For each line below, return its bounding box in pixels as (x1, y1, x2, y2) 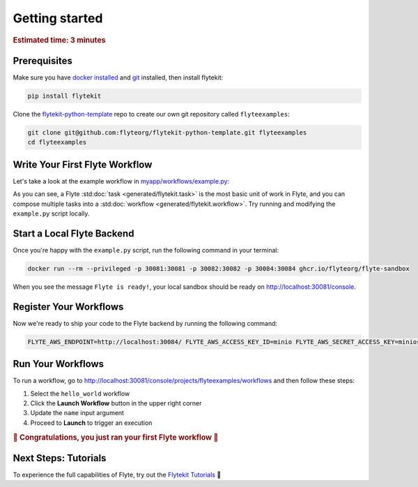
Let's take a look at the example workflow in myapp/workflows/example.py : (13, 177, 230, 185)
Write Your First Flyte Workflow (13, 158, 153, 170)
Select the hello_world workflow (30, 389, 130, 398)
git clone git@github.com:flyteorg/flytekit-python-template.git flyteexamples (27, 128, 307, 136)
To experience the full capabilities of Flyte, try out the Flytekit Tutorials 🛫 (13, 470, 222, 479)
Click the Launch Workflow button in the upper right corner (30, 399, 202, 407)
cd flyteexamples (27, 138, 87, 147)
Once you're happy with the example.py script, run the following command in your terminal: (13, 246, 279, 254)
